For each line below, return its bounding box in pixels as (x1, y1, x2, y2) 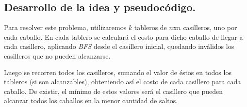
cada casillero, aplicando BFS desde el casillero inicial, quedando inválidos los (4, 41, 234, 51)
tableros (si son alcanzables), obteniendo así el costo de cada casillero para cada (4, 76, 241, 87)
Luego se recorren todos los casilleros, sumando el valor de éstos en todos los (4, 67, 231, 77)
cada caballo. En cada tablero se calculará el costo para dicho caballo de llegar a (4, 31, 243, 42)
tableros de (134, 22, 167, 32)
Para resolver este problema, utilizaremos (4, 22, 127, 32)
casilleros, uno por (183, 22, 237, 32)
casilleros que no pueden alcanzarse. (4, 50, 111, 61)
